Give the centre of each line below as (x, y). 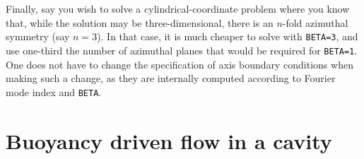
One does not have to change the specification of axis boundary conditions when (180, 64)
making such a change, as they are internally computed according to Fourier (171, 78)
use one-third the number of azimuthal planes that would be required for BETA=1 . (182, 50)
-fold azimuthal (315, 22)
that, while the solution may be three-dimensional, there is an (140, 22)
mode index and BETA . (54, 92)
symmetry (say (38, 36)
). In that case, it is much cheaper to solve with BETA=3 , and (228, 36)
